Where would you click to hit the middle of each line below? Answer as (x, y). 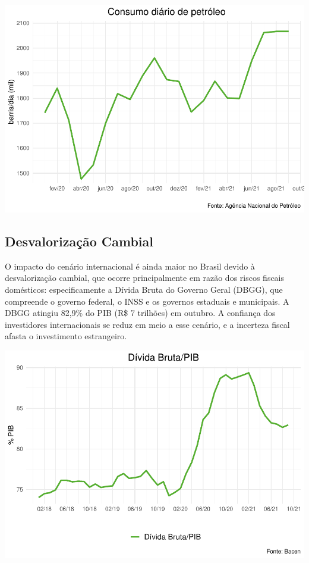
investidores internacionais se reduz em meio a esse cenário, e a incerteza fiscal (147, 324)
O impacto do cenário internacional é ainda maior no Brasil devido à (130, 266)
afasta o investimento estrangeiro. (66, 336)
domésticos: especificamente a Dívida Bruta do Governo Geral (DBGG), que (144, 289)
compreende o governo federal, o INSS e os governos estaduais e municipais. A (147, 301)
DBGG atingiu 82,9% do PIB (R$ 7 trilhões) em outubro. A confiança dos (140, 313)
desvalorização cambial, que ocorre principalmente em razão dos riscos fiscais (145, 278)
